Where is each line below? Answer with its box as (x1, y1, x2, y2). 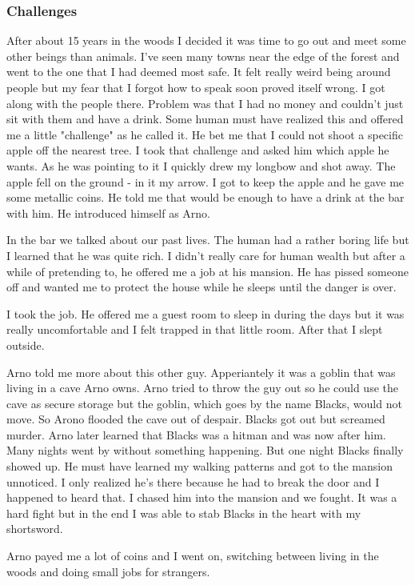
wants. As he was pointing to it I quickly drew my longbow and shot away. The (6, 157, 396, 174)
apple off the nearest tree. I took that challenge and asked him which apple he (6, 142, 389, 158)
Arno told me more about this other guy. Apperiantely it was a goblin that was (6, 363, 396, 380)
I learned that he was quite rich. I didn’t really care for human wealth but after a (6, 246, 405, 263)
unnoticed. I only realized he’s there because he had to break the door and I (6, 473, 380, 490)
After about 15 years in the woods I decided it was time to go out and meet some (6, 32, 406, 49)
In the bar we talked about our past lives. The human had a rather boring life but (6, 231, 409, 248)
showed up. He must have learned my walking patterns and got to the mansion (6, 458, 393, 475)
